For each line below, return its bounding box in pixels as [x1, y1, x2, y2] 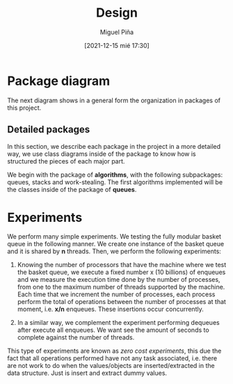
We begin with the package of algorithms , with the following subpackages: [7, 170, 223, 179]
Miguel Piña [99, 28, 134, 36]
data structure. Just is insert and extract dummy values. [7, 369, 168, 377]
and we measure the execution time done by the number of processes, [17, 275, 220, 284]
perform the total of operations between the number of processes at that [17, 298, 226, 306]
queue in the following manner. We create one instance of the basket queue [7, 240, 225, 248]
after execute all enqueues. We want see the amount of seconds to [17, 326, 210, 335]
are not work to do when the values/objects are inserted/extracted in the [7, 362, 215, 370]
